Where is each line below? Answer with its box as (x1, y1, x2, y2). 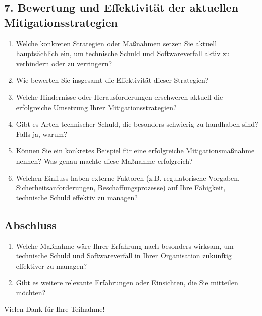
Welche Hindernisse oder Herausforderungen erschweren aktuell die (16, 91, 223, 102)
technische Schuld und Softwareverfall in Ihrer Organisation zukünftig (16, 250, 232, 261)
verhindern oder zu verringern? (16, 58, 112, 68)
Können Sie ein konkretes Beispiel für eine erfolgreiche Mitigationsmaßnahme (16, 145, 255, 156)
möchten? (16, 287, 46, 297)
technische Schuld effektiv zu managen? (16, 192, 138, 202)
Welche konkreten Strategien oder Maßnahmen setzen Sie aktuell (16, 38, 217, 48)
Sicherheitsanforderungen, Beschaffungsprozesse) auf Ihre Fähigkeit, (16, 182, 226, 193)
